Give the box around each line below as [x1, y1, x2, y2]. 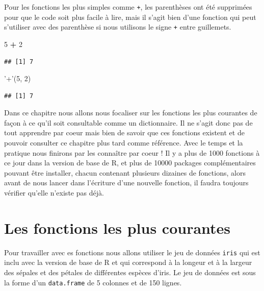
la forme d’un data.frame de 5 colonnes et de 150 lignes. [4, 277, 182, 287]
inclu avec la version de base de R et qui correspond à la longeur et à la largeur [4, 257, 252, 268]
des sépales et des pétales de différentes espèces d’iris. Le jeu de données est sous [4, 267, 256, 277]
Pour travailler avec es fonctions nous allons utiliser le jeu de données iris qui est [4, 247, 260, 257]
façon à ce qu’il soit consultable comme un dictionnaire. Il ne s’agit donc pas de [4, 117, 253, 128]
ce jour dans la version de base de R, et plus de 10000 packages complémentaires [4, 157, 256, 168]
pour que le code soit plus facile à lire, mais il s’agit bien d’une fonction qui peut [4, 11, 256, 22]
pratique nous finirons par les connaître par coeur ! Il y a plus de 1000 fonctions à [4, 147, 260, 158]
